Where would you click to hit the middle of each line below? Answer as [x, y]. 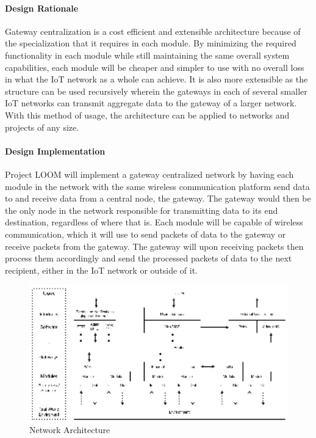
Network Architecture [70, 430]
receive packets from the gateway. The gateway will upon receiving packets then [154, 246]
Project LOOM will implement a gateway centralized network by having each [149, 174]
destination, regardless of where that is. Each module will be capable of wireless [154, 222]
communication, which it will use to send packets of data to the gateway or [145, 234]
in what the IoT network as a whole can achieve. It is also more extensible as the [156, 79]
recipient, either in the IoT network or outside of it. [102, 270]
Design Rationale [42, 8]
